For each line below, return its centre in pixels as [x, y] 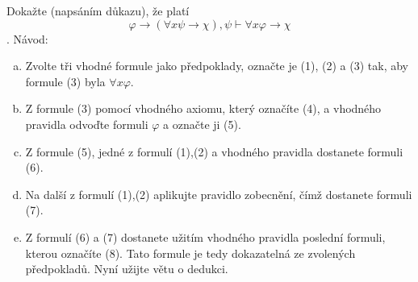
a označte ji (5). [202, 124]
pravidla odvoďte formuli [87, 124]
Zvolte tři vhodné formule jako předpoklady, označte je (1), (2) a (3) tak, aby [217, 66]
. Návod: [27, 38]
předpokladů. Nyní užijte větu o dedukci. [127, 269]
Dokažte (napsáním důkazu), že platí [98, 10]
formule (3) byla [65, 81]
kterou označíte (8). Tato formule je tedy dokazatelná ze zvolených [190, 253]
